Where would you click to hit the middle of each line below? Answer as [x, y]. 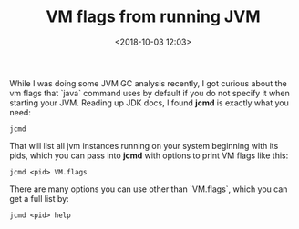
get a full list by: [40, 198]
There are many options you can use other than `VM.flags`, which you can [149, 189]
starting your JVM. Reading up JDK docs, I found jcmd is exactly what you [149, 103]
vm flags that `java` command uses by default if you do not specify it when [149, 93]
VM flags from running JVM [153, 17]
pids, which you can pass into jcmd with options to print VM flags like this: [149, 155]
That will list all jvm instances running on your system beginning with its [144, 145]
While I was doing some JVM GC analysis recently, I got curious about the [148, 83]
